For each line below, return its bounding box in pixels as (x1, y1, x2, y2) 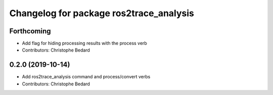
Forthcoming (9, 27, 51, 35)
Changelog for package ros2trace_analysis (9, 8, 195, 19)
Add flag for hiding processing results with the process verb (22, 40, 148, 46)
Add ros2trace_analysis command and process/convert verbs (22, 74, 151, 80)
